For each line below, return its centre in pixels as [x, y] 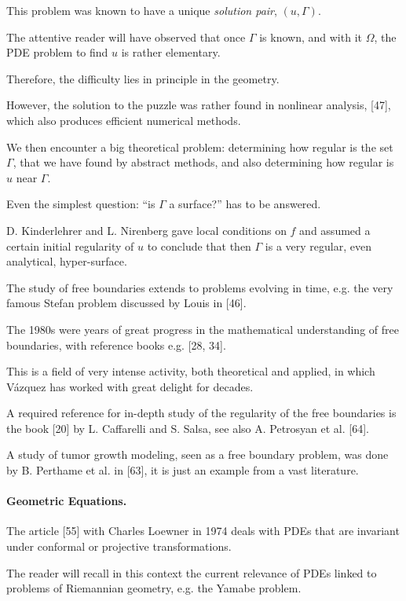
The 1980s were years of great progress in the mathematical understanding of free [203, 329]
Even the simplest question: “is [81, 204]
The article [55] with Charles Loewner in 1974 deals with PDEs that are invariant [203, 531]
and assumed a [335, 230]
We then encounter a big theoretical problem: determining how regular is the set [200, 147]
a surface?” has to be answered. [245, 204]
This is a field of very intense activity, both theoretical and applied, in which [191, 371]
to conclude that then [199, 246]
